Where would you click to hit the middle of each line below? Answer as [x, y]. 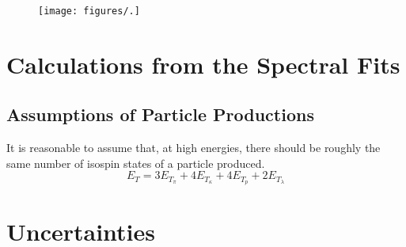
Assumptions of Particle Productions [160, 114]
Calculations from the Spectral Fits [203, 64]
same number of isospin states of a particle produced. [136, 163]
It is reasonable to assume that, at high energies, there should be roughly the [194, 148]
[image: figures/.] [89, 11]
